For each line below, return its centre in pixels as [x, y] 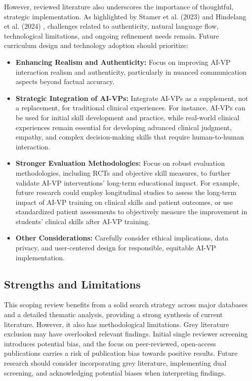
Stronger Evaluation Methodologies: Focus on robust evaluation [120, 163]
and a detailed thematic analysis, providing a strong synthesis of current [113, 314]
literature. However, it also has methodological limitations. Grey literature [117, 324]
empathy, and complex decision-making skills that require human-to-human [130, 137]
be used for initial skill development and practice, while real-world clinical [127, 117]
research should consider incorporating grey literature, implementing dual [115, 363]
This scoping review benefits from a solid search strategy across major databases [126, 305]
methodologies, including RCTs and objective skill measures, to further [123, 172]
